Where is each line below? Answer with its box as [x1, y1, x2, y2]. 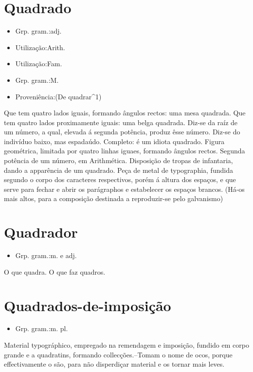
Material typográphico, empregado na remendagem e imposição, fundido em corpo [4, 340, 249, 350]
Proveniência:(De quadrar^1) [15, 91, 102, 101]
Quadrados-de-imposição [4, 295, 171, 315]
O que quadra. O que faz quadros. [4, 266, 106, 277]
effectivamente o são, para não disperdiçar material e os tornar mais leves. [4, 359, 225, 369]
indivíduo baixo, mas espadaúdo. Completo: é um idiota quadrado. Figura [4, 136, 225, 146]
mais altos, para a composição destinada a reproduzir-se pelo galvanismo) [4, 193, 223, 204]
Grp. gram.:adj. [15, 26, 62, 36]
